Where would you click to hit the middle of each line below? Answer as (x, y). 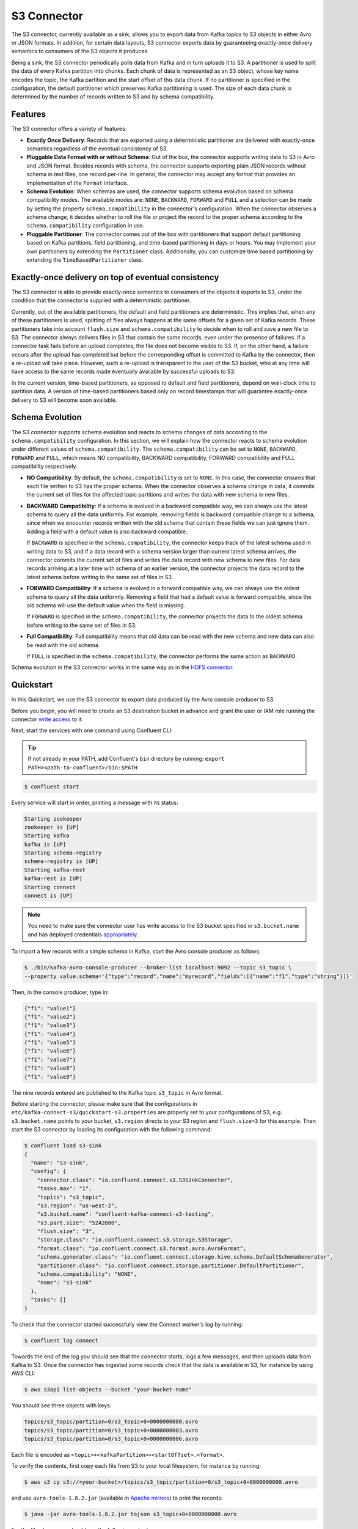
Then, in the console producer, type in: (60, 992)
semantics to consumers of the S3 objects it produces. (80, 51)
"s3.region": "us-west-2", (78, 1205)
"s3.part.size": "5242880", (79, 1223)
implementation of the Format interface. (77, 183)
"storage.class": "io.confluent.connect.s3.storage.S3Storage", (135, 1240)
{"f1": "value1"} (50, 1008)
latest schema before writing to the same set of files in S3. (100, 577)
